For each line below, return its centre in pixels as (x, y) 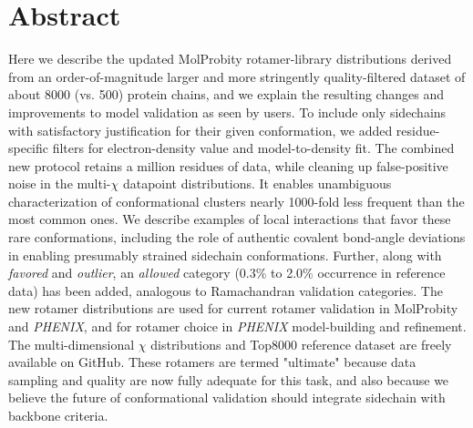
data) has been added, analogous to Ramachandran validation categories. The (226, 290)
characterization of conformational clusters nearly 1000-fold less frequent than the (236, 201)
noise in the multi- (60, 183)
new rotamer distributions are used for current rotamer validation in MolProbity (233, 308)
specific (29, 148)
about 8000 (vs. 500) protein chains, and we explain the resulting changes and (226, 94)
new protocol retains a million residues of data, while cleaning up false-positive (228, 165)
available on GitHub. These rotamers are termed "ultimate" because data (212, 362)
